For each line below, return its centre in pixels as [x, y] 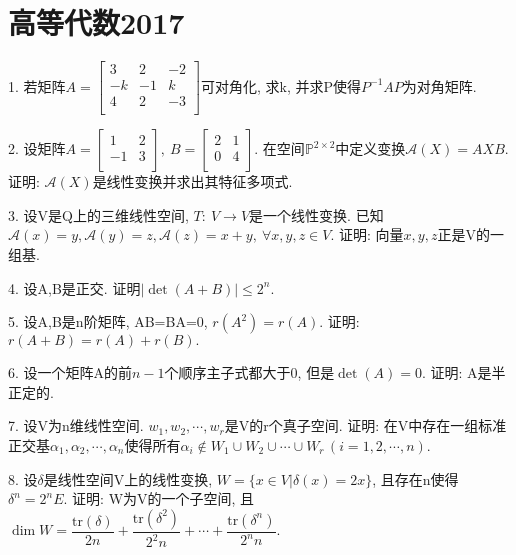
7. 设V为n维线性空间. [76, 425]
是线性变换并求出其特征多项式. [192, 181]
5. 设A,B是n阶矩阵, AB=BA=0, [108, 321]
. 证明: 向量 [367, 234]
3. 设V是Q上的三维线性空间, [98, 214]
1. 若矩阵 [37, 85]
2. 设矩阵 [37, 148]
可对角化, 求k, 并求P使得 [280, 85]
